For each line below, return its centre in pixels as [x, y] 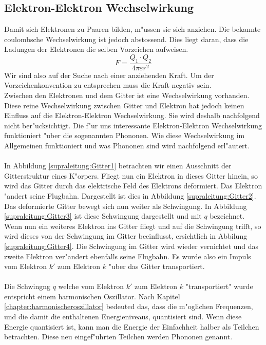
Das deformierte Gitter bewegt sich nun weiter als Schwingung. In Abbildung [126, 206]
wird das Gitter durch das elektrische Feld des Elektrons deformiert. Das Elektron [133, 186]
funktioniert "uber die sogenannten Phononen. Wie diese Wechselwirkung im [125, 135]
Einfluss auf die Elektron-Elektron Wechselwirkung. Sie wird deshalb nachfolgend [132, 115]
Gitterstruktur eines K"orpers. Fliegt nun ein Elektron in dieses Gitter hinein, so [131, 175]
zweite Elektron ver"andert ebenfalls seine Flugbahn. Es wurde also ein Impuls [128, 256]
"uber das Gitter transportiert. [157, 266]
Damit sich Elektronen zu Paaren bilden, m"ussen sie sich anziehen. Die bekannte [132, 29]
